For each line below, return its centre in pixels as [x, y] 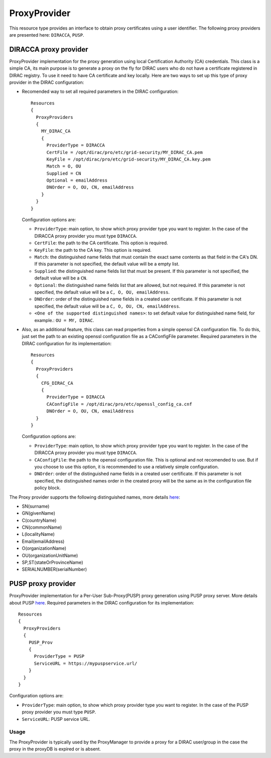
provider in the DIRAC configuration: [47, 82]
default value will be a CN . [61, 278]
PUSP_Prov [40, 642]
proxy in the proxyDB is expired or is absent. [55, 749]
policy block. [48, 488]
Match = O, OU [64, 166]
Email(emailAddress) [43, 541]
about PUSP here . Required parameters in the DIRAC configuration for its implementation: [102, 602]
